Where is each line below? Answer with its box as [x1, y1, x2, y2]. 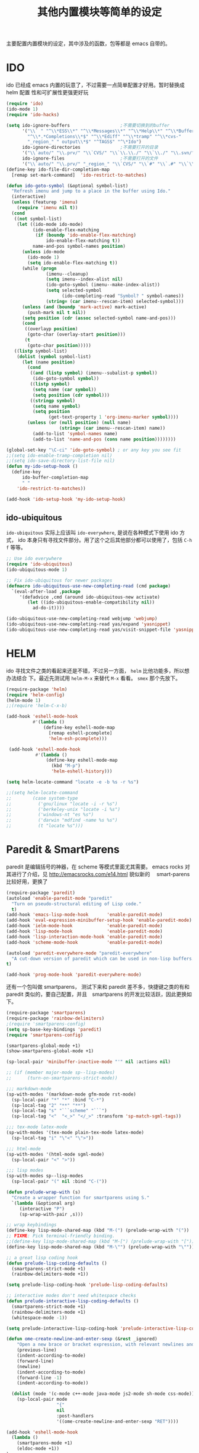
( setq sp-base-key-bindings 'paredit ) [6, 1026, 102, 1032]
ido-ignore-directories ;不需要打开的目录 [21, 145, 159, 151]
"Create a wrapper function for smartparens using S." [11, 1195, 150, 1200]
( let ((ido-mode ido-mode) [17, 221, 84, 227]
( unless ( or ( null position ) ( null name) [27, 420, 131, 426]
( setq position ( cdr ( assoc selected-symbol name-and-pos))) [21, 315, 176, 321]
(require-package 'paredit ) [6, 890, 76, 896]
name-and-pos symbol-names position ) [32, 244, 126, 250]
